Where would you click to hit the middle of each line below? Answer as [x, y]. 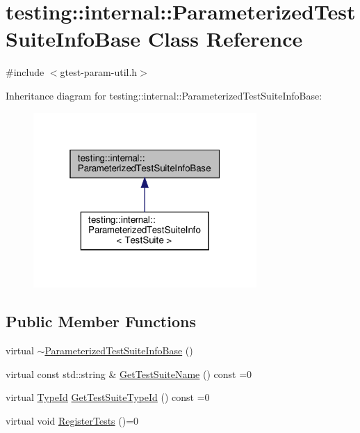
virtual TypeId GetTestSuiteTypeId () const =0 [108, 397]
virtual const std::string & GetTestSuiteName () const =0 [129, 373]
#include [25, 72]
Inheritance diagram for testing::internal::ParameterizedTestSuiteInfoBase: [164, 95]
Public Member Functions [101, 321]
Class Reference [225, 39]
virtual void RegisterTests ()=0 [72, 420]
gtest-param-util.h [99, 72]
